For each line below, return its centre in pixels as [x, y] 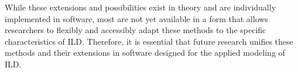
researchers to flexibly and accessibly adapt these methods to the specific [136, 30]
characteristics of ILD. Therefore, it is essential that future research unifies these [149, 41]
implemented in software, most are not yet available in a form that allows [136, 18]
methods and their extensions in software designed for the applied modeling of [145, 53]
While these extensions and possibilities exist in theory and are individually [141, 7]
